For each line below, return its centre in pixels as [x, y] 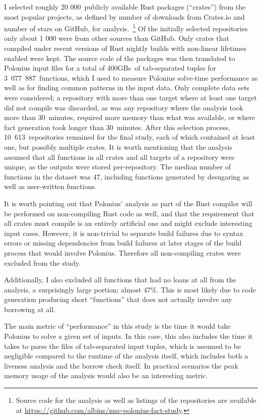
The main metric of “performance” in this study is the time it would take [117, 326]
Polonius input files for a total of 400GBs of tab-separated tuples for [110, 68]
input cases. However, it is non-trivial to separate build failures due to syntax [124, 233]
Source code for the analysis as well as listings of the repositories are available [136, 400]
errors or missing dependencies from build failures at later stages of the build [123, 243]
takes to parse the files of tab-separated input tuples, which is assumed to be [123, 346]
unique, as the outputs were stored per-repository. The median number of [118, 167]
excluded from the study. [42, 262]
